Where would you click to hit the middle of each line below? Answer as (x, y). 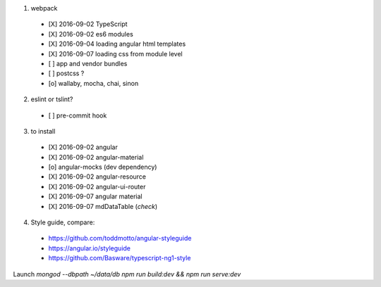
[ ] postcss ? (66, 73)
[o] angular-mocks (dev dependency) (103, 167)
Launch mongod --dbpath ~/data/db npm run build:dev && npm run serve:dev (127, 274)
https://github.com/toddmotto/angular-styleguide (120, 238)
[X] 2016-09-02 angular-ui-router (97, 186)
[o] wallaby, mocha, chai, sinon (93, 83)
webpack (44, 8)
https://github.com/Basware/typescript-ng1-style (120, 258)
